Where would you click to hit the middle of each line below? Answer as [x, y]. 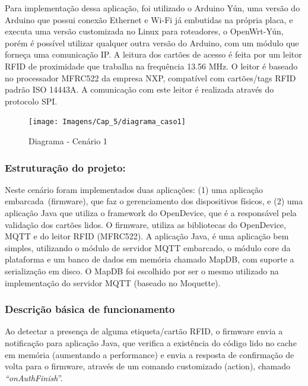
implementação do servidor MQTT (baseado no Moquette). [113, 282]
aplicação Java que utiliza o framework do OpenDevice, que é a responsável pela [151, 213]
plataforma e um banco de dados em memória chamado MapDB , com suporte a [150, 259]
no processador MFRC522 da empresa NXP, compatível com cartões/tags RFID [150, 77]
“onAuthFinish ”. [34, 377]
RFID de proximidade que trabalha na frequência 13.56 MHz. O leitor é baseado [151, 66]
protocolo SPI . [31, 101]
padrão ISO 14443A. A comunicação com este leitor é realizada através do [139, 89]
